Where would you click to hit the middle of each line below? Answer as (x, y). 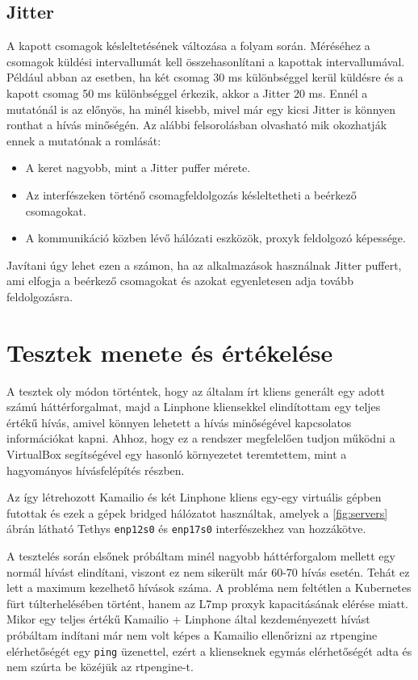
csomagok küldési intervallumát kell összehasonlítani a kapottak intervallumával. (206, 61)
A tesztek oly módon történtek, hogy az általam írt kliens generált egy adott (196, 390)
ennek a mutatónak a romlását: (84, 140)
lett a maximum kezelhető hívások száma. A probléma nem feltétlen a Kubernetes (209, 588)
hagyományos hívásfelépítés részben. (96, 470)
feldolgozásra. (40, 296)
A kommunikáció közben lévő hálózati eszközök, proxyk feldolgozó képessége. (215, 238)
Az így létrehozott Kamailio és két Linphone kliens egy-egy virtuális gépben (194, 497)
